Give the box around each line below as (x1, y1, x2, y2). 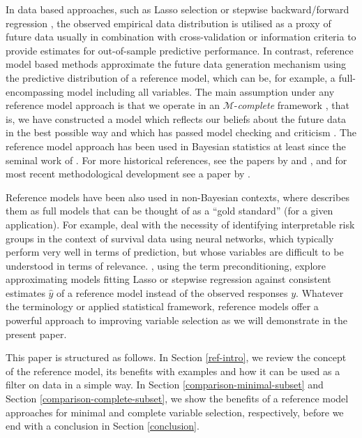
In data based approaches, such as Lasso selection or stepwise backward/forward (6, 2, 349, 16)
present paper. (6, 326, 67, 341)
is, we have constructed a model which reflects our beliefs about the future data (6, 111, 347, 126)
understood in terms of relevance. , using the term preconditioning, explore (6, 258, 326, 272)
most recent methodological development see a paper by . (6, 166, 250, 181)
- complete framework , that (234, 98, 349, 112)
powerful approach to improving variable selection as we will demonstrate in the (6, 313, 348, 328)
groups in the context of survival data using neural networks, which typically (6, 231, 334, 245)
